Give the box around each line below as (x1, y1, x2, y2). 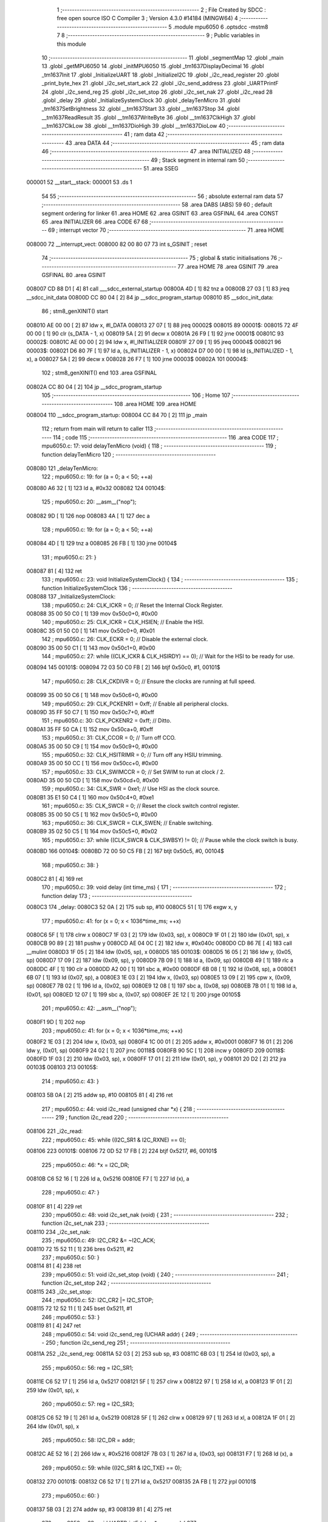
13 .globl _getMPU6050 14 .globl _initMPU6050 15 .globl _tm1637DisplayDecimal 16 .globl (41, 63, 264, 70)
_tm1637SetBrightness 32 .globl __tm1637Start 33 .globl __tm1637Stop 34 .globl (41, 105, 240, 113)
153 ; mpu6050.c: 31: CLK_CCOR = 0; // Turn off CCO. (41, 734, 176, 742)
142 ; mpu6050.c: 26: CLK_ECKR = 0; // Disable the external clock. (41, 636, 209, 643)
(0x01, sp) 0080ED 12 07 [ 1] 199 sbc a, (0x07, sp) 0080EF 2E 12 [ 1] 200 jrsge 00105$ (26, 991, 241, 998)
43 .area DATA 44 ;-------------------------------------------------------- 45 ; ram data (64, 139, 285, 146)
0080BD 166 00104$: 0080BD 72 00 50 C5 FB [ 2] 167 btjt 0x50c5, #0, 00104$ (26, 847, 224, 855)
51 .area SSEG (143, 165, 179, 172)
